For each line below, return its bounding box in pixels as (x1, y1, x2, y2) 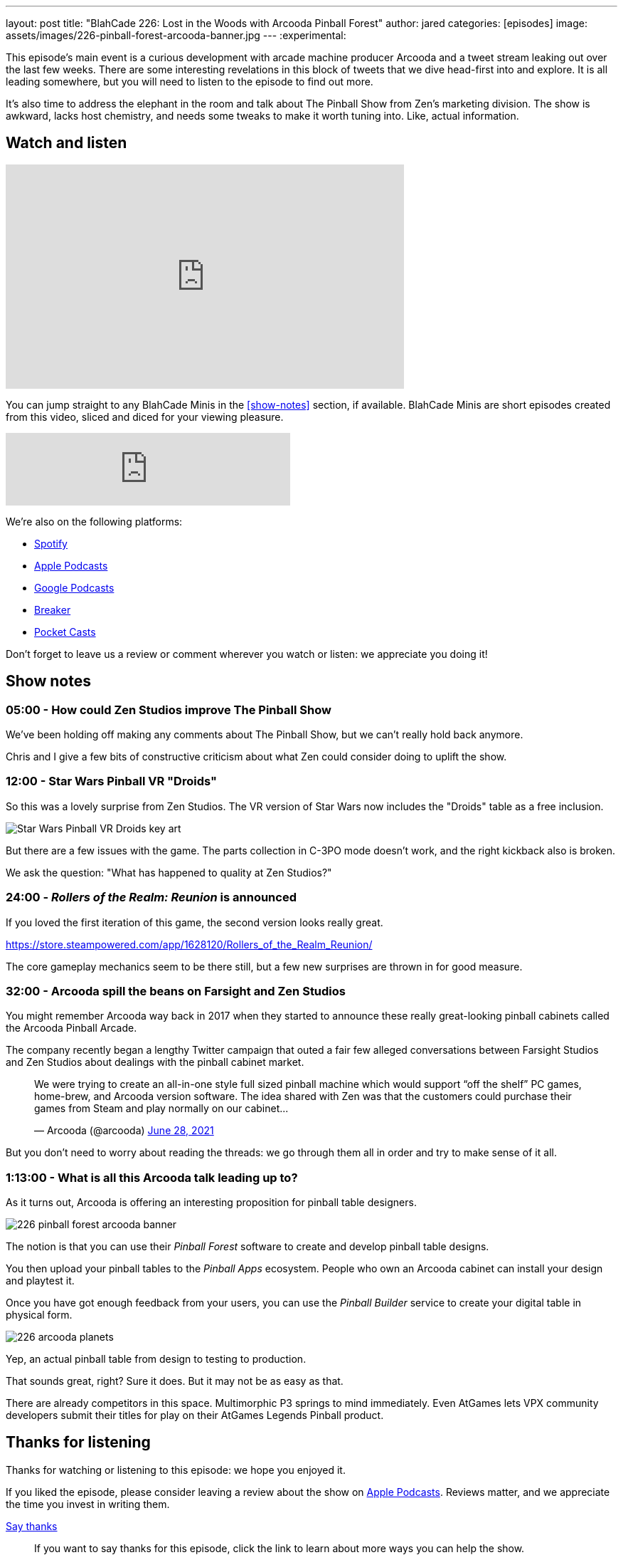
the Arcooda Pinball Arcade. (6, 1022, 137, 1035)
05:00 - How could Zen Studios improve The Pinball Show (6, 702, 331, 717)
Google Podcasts (34, 581, 115, 594)
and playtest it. (6, 1274, 75, 1287)
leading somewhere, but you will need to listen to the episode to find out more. (6, 75, 373, 88)
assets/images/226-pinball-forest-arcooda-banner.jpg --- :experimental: (6, 29, 346, 41)
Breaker (34, 603, 71, 616)
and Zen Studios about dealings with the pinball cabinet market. (6, 1056, 304, 1069)
